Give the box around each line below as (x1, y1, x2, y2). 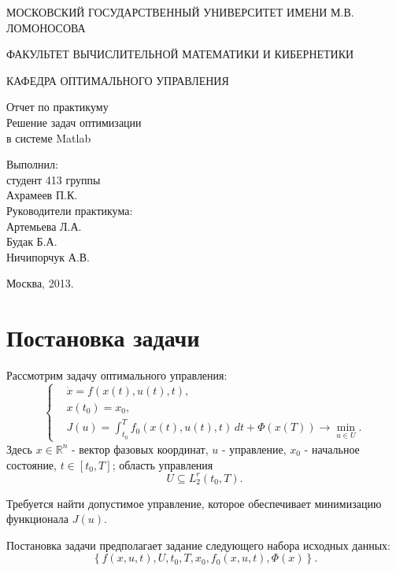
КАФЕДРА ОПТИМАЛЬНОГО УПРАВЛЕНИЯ (6, 72, 229, 88)
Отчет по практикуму (6, 98, 109, 115)
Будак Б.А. (6, 233, 57, 250)
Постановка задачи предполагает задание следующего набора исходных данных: (6, 536, 390, 553)
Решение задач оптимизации (6, 113, 142, 130)
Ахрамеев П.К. (6, 187, 78, 203)
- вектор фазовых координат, (72, 440, 209, 457)
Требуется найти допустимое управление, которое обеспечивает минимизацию (6, 495, 382, 511)
